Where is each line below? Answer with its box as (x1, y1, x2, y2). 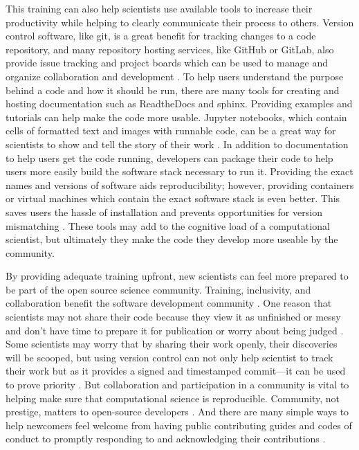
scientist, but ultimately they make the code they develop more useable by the (6, 232, 338, 246)
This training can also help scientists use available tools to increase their (6, 1, 313, 15)
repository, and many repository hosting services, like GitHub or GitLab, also (6, 42, 334, 56)
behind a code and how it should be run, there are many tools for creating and (6, 82, 340, 97)
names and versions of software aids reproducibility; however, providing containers (6, 177, 354, 192)
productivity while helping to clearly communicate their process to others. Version (6, 15, 354, 29)
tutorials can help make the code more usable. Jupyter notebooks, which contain (6, 109, 347, 124)
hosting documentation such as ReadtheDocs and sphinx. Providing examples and (6, 96, 353, 111)
